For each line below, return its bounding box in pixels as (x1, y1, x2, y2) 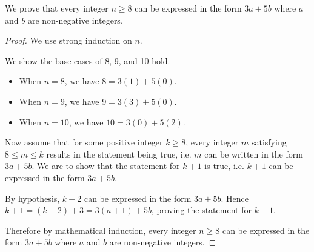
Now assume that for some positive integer (5, 136, 163, 148)
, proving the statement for (151, 204, 252, 216)
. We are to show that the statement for (32, 159, 180, 172)
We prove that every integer (5, 2, 109, 14)
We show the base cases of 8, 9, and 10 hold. (5, 54, 170, 67)
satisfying (251, 136, 287, 148)
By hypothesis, (5, 191, 60, 204)
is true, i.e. (204, 159, 244, 172)
